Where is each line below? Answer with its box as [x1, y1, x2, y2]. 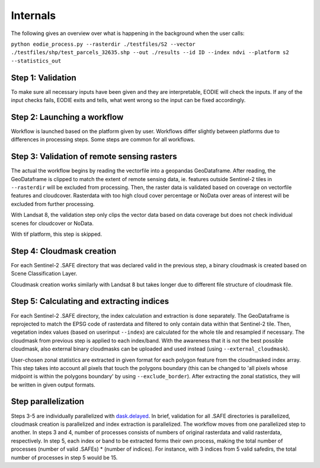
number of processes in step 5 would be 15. [11, 454, 118, 461]
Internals [11, 9, 56, 22]
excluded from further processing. [11, 200, 95, 207]
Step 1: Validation [11, 72, 76, 83]
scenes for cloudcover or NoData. [11, 220, 94, 227]
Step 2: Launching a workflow [11, 112, 124, 122]
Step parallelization [11, 397, 84, 407]
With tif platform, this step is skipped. [11, 230, 103, 238]
